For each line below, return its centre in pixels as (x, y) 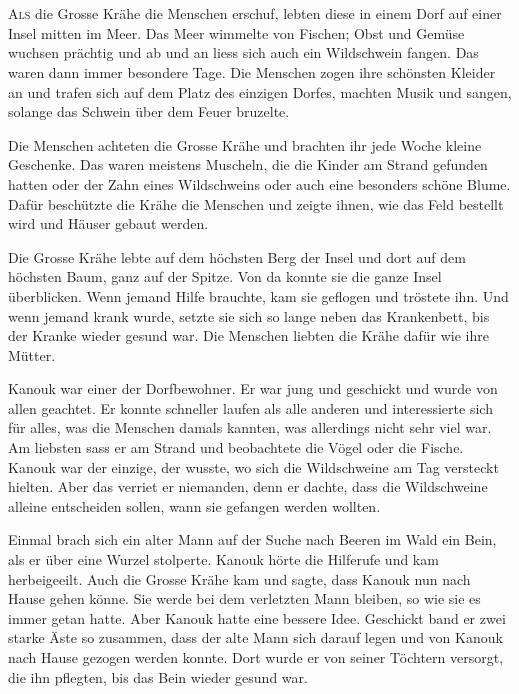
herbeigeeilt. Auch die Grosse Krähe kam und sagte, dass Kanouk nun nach (239, 578)
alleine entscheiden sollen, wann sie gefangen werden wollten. (194, 505)
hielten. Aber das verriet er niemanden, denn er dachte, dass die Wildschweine (248, 486)
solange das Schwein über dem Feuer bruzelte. (149, 111)
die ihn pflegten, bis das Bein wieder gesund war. (158, 676)
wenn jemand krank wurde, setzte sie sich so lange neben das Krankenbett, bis (249, 315)
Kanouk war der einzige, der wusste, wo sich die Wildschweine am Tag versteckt (253, 466)
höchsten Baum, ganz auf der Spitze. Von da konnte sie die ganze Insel (225, 276)
